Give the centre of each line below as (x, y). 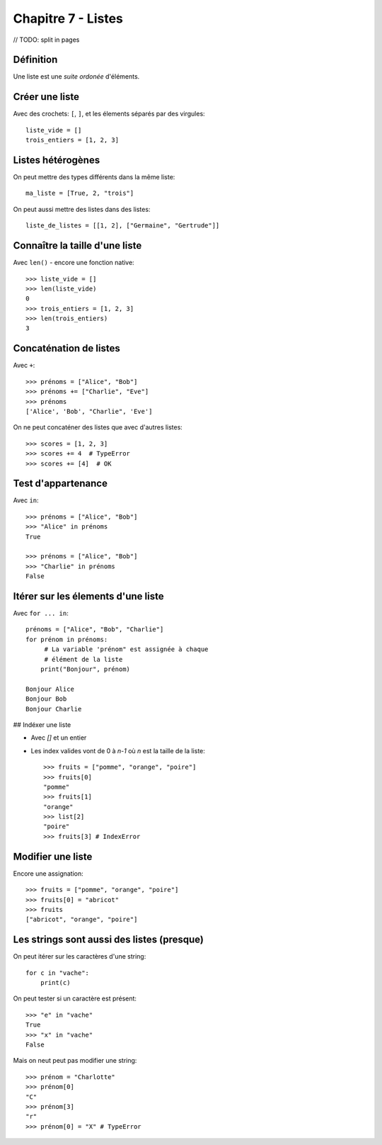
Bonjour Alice (50, 689)
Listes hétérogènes (57, 160)
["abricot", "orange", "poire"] (82, 920)
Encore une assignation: (48, 873)
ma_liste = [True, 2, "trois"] (80, 193)
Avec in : (26, 500)
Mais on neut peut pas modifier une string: (75, 1061)
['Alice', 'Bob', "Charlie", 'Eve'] (89, 411)
